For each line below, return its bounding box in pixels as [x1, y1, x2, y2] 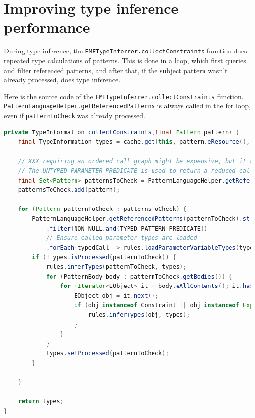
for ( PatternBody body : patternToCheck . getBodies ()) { [46, 273, 232, 280]
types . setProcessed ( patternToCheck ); [46, 350, 169, 357]
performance [4, 17, 90, 37]
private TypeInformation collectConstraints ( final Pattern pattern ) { [4, 129, 239, 136]
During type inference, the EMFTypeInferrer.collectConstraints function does [4, 46, 247, 56]
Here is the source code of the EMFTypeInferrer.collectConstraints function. [4, 91, 244, 101]
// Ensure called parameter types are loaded [46, 235, 197, 242]
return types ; [18, 398, 64, 405]
